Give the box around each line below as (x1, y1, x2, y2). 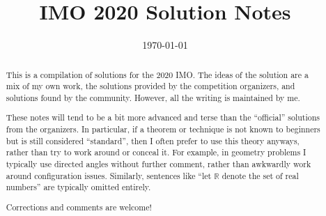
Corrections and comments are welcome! (6, 201, 152, 213)
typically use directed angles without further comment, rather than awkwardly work (6, 158, 311, 169)
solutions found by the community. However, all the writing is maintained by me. (6, 91, 300, 103)
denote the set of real (222, 169, 299, 181)
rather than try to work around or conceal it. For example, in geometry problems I (6, 146, 306, 158)
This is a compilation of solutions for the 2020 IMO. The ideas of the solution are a (6, 68, 309, 80)
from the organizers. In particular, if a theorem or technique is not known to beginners (6, 123, 320, 135)
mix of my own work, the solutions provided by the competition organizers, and (6, 80, 295, 92)
